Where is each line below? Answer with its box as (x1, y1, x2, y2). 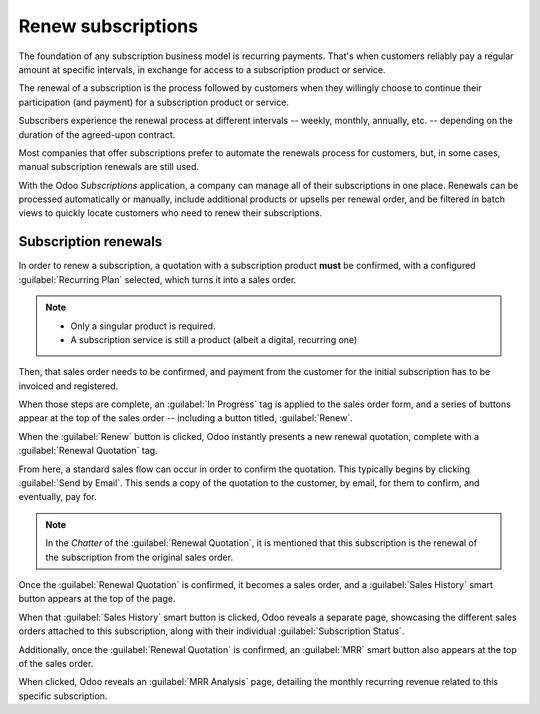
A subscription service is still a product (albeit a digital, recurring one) (70, 333, 358, 345)
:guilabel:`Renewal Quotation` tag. (18, 445, 159, 457)
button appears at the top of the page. (18, 593, 176, 605)
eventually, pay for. (18, 491, 97, 503)
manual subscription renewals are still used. (18, 161, 200, 173)
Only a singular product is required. (70, 320, 216, 332)
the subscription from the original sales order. (45, 551, 234, 563)
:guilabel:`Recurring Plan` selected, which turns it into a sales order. (18, 273, 297, 285)
